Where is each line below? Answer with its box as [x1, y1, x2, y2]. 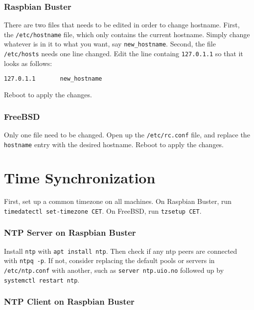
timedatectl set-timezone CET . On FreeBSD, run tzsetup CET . [4, 205, 202, 216]
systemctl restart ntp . [4, 274, 80, 285]
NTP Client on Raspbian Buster [4, 295, 135, 308]
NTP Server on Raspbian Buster [4, 226, 136, 239]
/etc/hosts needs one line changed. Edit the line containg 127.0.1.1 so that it [4, 48, 243, 59]
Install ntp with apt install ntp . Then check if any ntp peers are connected [4, 245, 237, 256]
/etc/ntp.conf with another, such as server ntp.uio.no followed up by [4, 265, 224, 275]
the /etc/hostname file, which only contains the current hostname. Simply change [4, 29, 250, 39]
